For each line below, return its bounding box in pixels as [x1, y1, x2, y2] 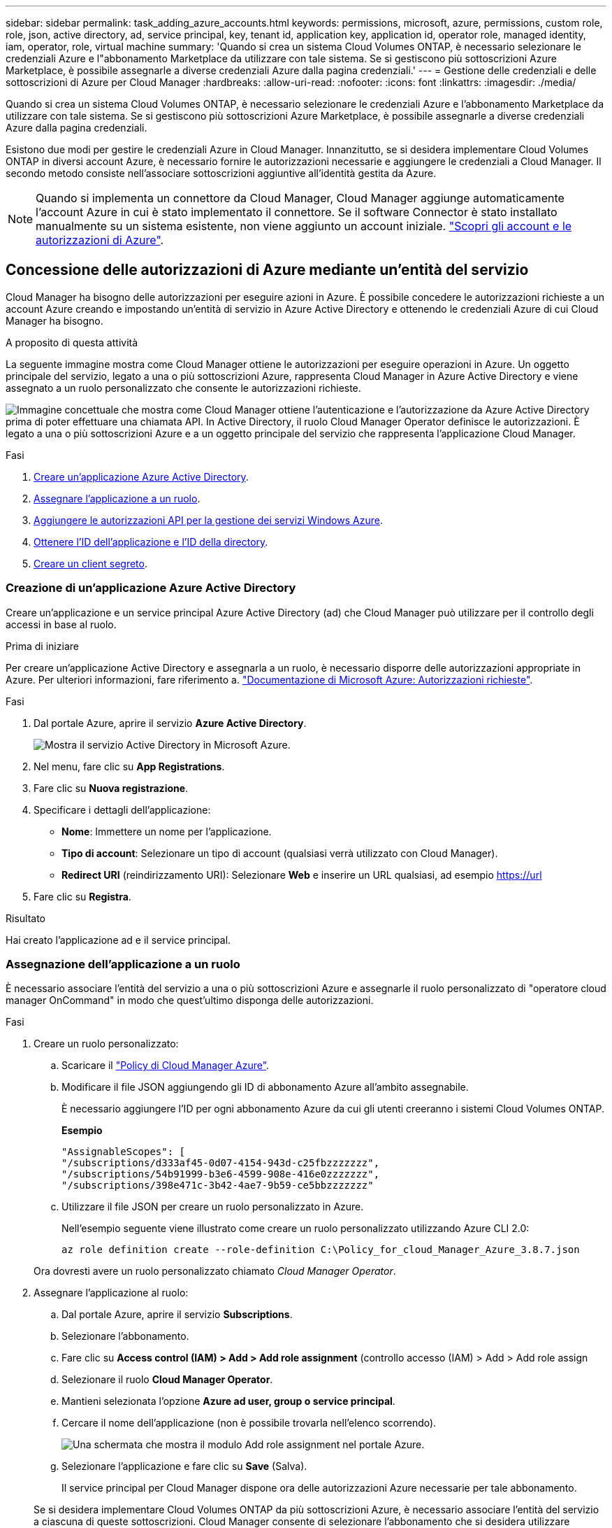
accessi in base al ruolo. [6, 618, 117, 630]
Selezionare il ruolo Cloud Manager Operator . [61, 1373, 273, 1386]
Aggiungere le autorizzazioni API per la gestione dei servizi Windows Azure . [34, 514, 383, 526]
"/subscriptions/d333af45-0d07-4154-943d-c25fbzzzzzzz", [61, 1157, 380, 1169]
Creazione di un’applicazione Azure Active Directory [6, 581, 296, 595]
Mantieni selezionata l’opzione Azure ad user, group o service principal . [61, 1395, 395, 1408]
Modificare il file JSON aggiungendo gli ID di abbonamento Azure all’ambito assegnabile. [61, 1081, 469, 1094]
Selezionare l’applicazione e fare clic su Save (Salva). [61, 1460, 307, 1473]
